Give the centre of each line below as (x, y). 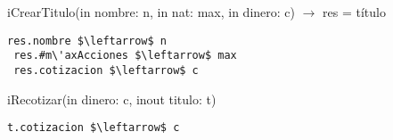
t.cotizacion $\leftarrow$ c (94, 128)
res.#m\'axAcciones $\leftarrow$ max (125, 56)
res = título (354, 12)
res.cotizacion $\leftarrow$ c (106, 70)
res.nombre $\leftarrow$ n (87, 41)
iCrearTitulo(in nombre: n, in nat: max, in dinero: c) (151, 12)
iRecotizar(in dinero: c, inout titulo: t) (112, 99)
